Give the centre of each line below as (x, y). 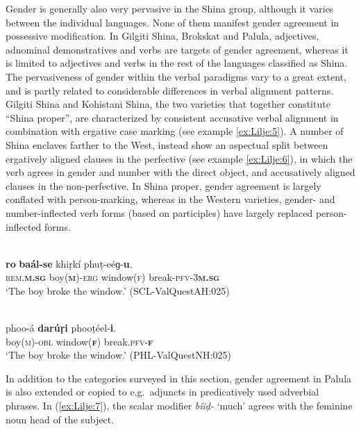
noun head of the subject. (60, 419)
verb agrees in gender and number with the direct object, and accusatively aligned (180, 172)
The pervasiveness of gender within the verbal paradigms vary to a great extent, (176, 76)
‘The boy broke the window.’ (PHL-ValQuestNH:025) (118, 355)
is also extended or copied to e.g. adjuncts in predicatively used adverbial (162, 392)
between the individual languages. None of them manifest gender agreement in (173, 22)
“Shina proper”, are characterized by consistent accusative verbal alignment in (172, 117)
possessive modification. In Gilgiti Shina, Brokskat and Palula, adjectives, (162, 36)
